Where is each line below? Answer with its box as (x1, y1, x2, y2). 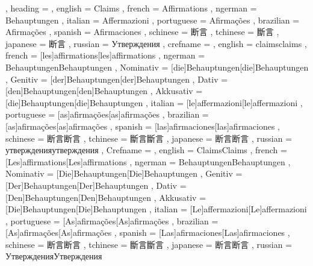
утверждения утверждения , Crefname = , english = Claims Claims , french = (5, 144, 287, 156)
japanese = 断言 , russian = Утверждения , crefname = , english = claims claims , (5, 37, 307, 49)
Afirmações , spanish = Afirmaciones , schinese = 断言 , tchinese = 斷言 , (5, 25, 279, 38)
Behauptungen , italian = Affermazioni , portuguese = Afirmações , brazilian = (5, 13, 300, 26)
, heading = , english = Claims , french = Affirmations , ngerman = (5, 2, 257, 14)
